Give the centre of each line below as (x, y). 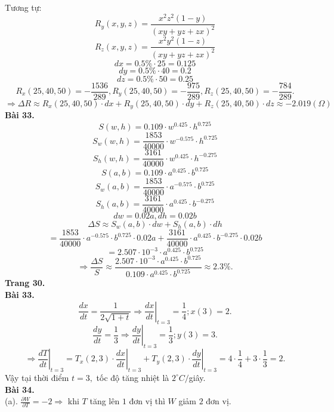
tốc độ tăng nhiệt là (133, 377)
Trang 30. (25, 283)
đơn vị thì (147, 401)
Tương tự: (23, 7)
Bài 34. (20, 389)
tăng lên (105, 401)
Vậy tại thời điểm (37, 377)
